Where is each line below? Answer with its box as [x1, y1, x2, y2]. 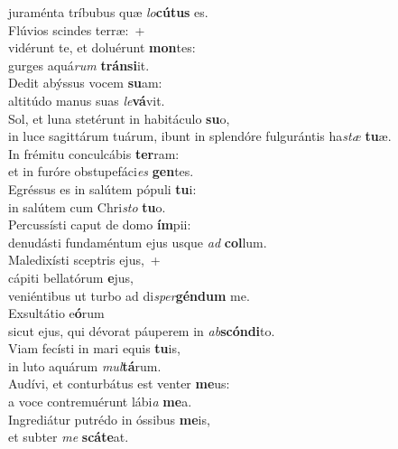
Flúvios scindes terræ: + [8, 20, 145, 39]
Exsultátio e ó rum [8, 304, 105, 323]
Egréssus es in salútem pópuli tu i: [8, 179, 197, 198]
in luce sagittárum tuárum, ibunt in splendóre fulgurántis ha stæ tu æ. [8, 126, 392, 145]
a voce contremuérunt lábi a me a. [8, 392, 192, 411]
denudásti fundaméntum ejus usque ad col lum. [8, 232, 267, 251]
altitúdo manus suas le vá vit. [8, 90, 165, 109]
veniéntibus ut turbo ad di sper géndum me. [8, 285, 250, 304]
